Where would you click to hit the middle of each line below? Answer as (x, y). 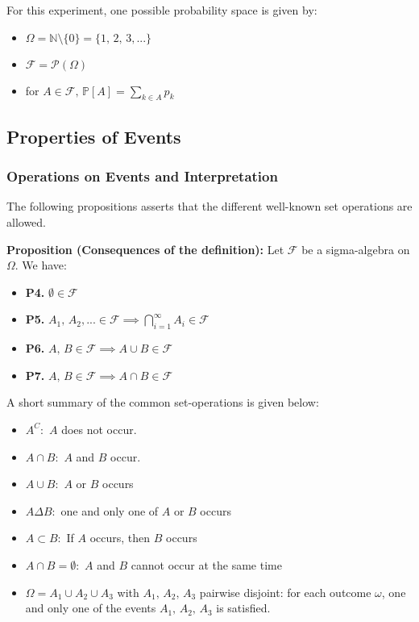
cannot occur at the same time (206, 564)
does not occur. (99, 429)
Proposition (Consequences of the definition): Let (145, 249)
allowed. (26, 221)
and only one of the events (91, 608)
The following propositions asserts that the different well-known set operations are (209, 206)
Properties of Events (94, 136)
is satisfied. (243, 608)
